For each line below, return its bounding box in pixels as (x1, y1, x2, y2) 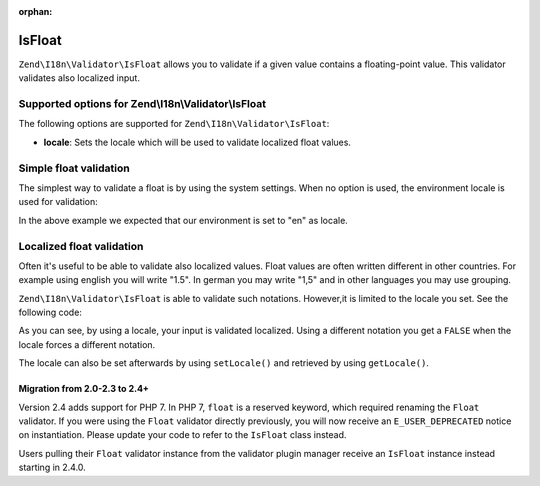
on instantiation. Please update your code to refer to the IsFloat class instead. (18, 429, 347, 441)
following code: (18, 306, 82, 319)
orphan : (18, 6, 53, 17)
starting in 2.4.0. (18, 461, 87, 474)
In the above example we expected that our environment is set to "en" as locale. (18, 214, 349, 226)
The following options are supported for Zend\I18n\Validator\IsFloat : (18, 118, 330, 130)
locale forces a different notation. (18, 338, 156, 350)
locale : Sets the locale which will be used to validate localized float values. (43, 136, 352, 148)
